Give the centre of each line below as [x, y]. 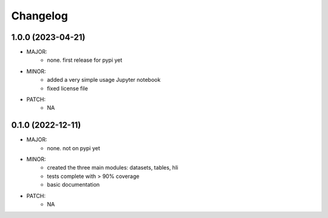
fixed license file [67, 88]
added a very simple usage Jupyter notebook [104, 80]
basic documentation [73, 185]
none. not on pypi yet [73, 148]
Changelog [39, 16]
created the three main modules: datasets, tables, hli [113, 168]
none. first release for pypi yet [85, 60]
